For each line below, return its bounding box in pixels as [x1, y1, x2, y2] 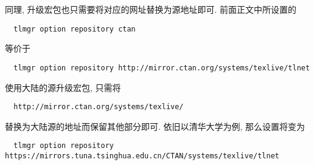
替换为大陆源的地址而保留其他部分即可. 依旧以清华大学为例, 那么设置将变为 [5, 120, 305, 132]
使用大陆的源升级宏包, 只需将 [5, 81, 121, 93]
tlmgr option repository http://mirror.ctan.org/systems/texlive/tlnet [13, 63, 310, 72]
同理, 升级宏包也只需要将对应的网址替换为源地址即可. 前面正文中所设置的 [5, 3, 297, 15]
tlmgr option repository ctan [13, 24, 136, 33]
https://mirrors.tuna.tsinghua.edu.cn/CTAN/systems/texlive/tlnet [5, 152, 280, 160]
